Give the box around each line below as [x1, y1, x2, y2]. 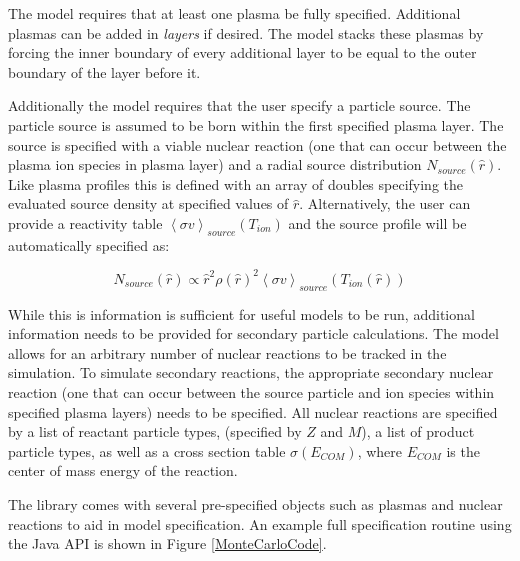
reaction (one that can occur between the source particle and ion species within [8, 382, 495, 402]
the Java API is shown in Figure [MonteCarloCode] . [8, 533, 327, 554]
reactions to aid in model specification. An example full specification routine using [8, 513, 512, 534]
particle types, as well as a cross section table [8, 440, 286, 461]
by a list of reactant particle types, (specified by [8, 421, 302, 442]
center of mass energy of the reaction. [8, 460, 238, 481]
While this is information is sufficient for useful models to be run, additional [8, 303, 475, 324]
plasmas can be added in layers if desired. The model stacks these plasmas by [8, 22, 484, 43]
